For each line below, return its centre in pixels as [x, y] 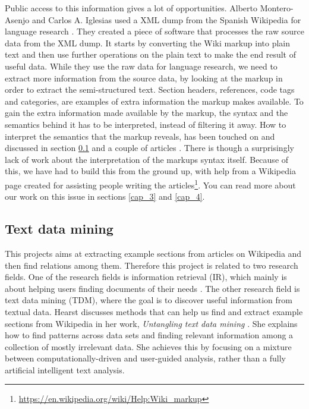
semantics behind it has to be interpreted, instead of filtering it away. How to [146, 124]
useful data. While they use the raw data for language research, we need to [141, 66]
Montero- [277, 8]
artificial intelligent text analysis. [65, 369]
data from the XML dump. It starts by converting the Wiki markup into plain [148, 43]
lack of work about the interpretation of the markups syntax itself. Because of [147, 159]
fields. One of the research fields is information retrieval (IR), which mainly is [146, 277]
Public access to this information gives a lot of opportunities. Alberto [131, 8]
